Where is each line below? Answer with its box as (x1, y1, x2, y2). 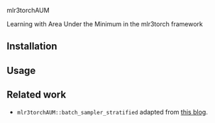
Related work (6, 89, 67, 101)
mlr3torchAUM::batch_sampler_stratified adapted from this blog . (16, 107, 209, 116)
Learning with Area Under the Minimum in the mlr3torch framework (6, 20, 203, 28)
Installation (6, 41, 57, 53)
